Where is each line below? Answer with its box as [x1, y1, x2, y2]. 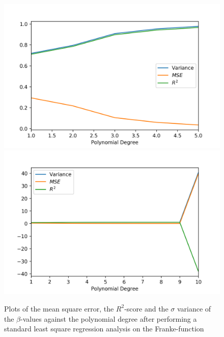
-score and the [124, 303, 169, 314]
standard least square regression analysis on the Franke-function [4, 323, 204, 334]
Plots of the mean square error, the [4, 303, 114, 314]
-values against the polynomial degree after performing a [20, 313, 197, 324]
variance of [177, 303, 211, 314]
